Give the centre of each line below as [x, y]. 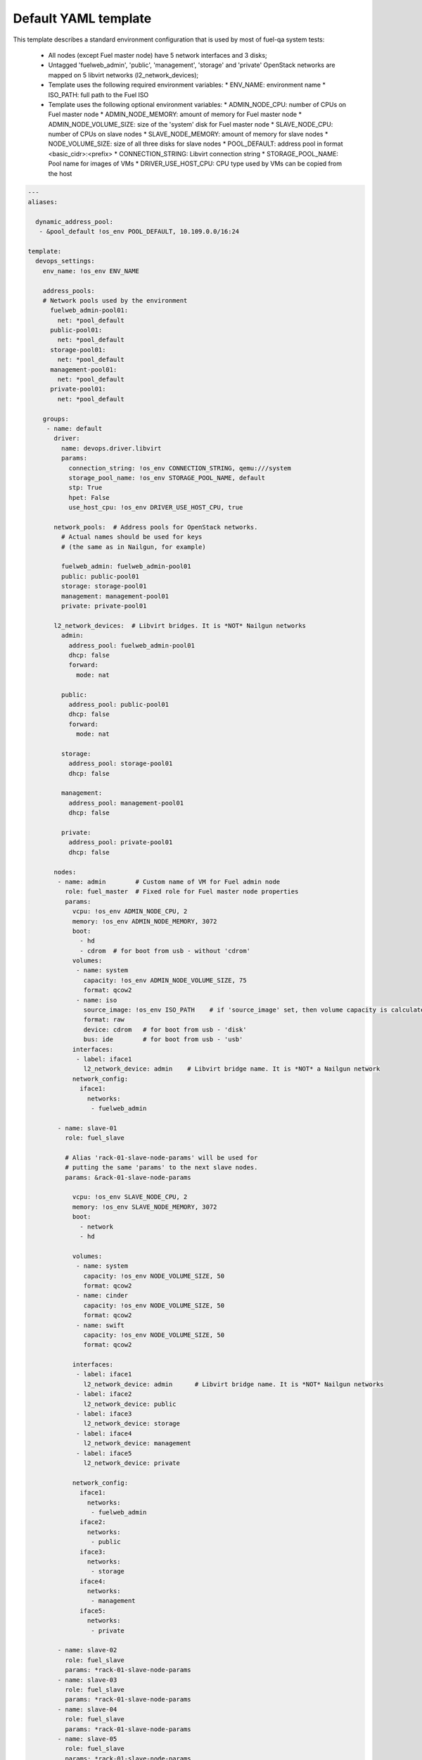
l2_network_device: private [132, 1463]
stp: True [85, 488]
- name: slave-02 [87, 1650]
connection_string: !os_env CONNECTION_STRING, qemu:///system [180, 468]
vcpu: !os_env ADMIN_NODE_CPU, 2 [130, 911]
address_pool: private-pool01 [121, 842]
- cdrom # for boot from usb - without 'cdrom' [165, 951]
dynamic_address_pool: [75, 221]
